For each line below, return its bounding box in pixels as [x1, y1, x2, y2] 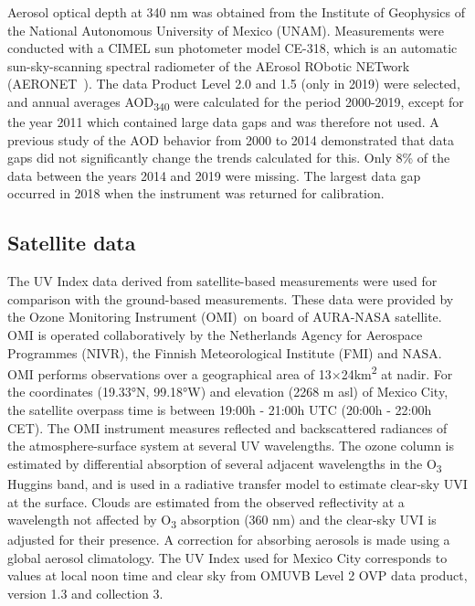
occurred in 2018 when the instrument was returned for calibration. [7, 184, 385, 203]
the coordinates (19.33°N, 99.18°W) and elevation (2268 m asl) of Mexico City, [7, 382, 449, 401]
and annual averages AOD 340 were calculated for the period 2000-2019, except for [7, 91, 464, 113]
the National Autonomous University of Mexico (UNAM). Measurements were [7, 20, 444, 39]
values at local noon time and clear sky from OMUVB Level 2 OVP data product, [7, 566, 468, 585]
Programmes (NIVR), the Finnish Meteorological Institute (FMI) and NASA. [7, 343, 442, 362]
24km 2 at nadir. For [341, 362, 453, 383]
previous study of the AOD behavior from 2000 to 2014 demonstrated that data [7, 130, 455, 149]
